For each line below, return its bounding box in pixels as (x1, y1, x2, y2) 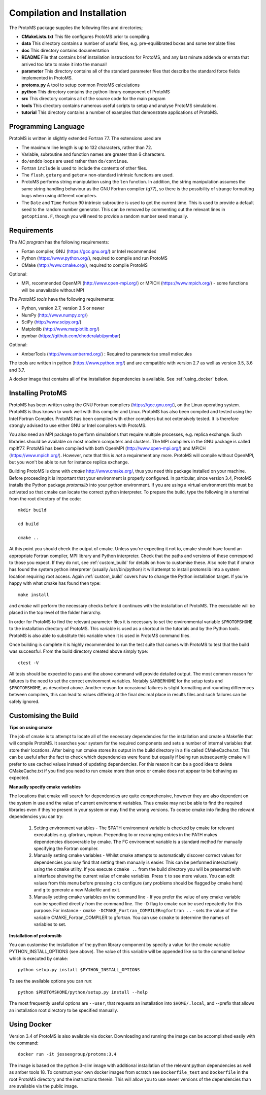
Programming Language (9, 122, 85, 131)
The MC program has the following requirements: (9, 239, 109, 245)
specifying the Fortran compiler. (33, 846, 99, 851)
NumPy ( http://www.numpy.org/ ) (21, 312, 88, 318)
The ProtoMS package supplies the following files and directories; (9, 25, 143, 31)
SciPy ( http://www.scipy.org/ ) (21, 319, 82, 325)
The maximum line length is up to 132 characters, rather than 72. (21, 144, 153, 150)
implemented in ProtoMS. (21, 75, 73, 81)
